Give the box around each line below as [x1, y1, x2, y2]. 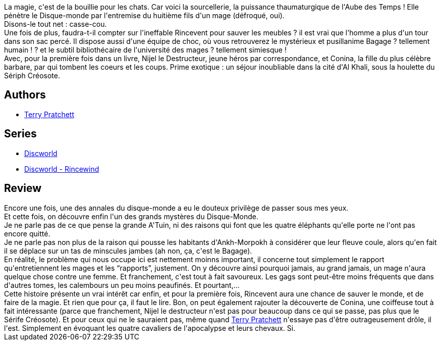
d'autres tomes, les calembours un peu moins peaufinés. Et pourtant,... [4, 280, 240, 289]
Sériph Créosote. [4, 71, 60, 80]
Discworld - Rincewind [24, 164, 99, 173]
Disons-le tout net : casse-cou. [4, 20, 107, 28]
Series [4, 127, 37, 140]
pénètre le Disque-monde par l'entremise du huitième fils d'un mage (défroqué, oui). [4, 11, 285, 20]
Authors [4, 88, 46, 102]
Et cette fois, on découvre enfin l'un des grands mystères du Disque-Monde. [4, 212, 259, 221]
